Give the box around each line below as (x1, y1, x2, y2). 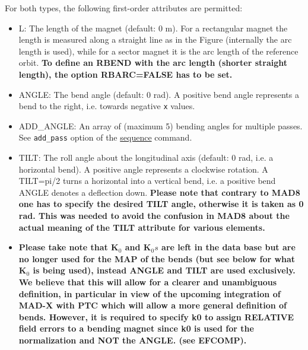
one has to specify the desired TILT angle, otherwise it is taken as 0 (18, 198, 304, 210)
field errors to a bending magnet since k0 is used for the (18, 322, 254, 335)
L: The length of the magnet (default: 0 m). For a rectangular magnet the (18, 21, 288, 34)
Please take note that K (18, 241, 119, 253)
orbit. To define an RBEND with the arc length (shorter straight (18, 56, 287, 69)
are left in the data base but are (161, 241, 296, 253)
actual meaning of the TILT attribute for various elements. (18, 221, 265, 233)
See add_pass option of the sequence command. (18, 131, 192, 144)
